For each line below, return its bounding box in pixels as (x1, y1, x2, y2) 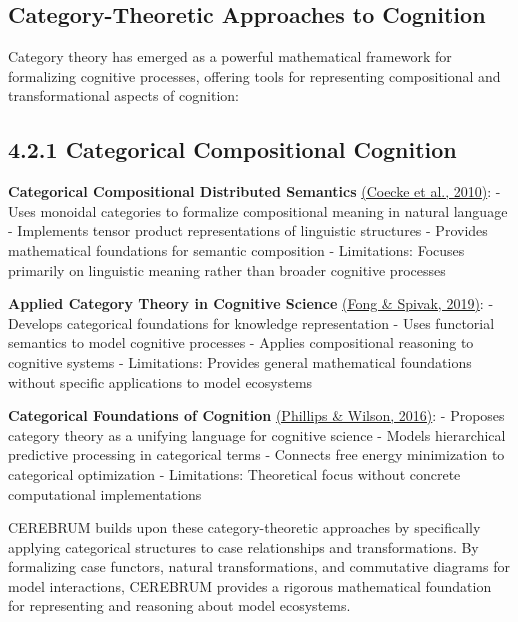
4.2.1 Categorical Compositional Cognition (8, 134, 457, 165)
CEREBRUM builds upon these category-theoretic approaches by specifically (8, 517, 481, 538)
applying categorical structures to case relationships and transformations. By (8, 536, 479, 557)
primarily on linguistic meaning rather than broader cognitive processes (8, 259, 446, 280)
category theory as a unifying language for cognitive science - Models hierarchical (8, 424, 506, 445)
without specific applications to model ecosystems (8, 371, 313, 392)
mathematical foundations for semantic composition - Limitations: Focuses (8, 239, 465, 260)
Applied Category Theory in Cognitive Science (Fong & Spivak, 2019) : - (8, 293, 494, 314)
